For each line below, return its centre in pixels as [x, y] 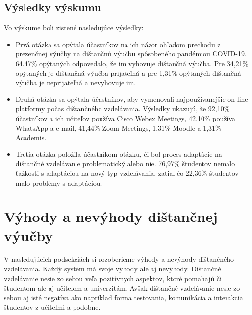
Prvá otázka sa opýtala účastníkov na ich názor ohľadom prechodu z [118, 44]
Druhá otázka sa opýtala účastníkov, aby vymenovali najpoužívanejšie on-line [132, 99]
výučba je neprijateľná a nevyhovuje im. [76, 83]
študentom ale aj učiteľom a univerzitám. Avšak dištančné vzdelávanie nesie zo [122, 288]
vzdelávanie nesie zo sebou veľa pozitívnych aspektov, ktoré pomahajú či [113, 278]
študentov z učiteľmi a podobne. [52, 307]
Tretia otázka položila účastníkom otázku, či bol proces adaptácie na [119, 154]
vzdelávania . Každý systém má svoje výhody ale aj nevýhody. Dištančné [113, 269]
